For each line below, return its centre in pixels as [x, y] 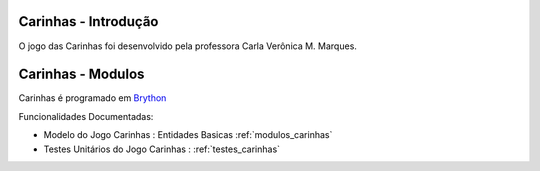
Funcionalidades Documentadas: [86, 116]
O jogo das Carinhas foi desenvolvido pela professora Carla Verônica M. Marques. [187, 46]
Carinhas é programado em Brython [92, 98]
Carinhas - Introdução [88, 21]
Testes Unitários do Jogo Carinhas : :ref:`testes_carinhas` [161, 149]
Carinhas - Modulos [81, 74]
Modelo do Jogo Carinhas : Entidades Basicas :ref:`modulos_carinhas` [188, 135]
